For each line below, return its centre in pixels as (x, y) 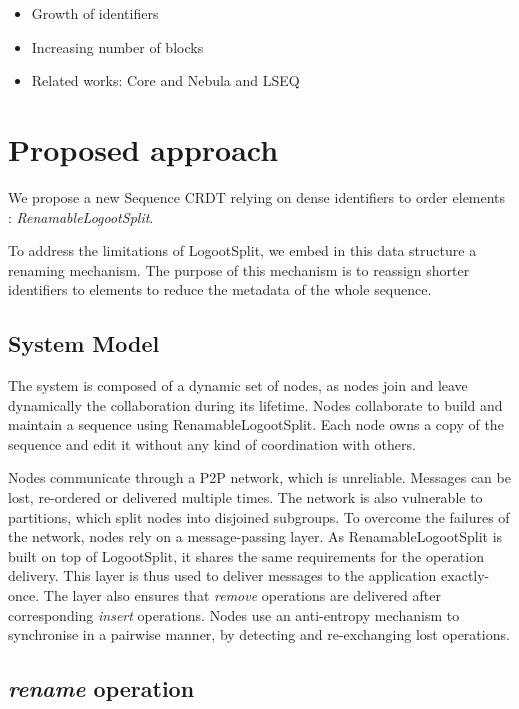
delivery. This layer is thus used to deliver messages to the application (222, 575)
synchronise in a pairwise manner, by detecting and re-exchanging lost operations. (259, 634)
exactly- (465, 575)
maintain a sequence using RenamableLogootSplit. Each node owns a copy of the (256, 424)
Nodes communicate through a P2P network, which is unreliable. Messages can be (259, 477)
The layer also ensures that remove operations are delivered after (242, 595)
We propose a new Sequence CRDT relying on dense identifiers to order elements (257, 196)
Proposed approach (143, 148)
